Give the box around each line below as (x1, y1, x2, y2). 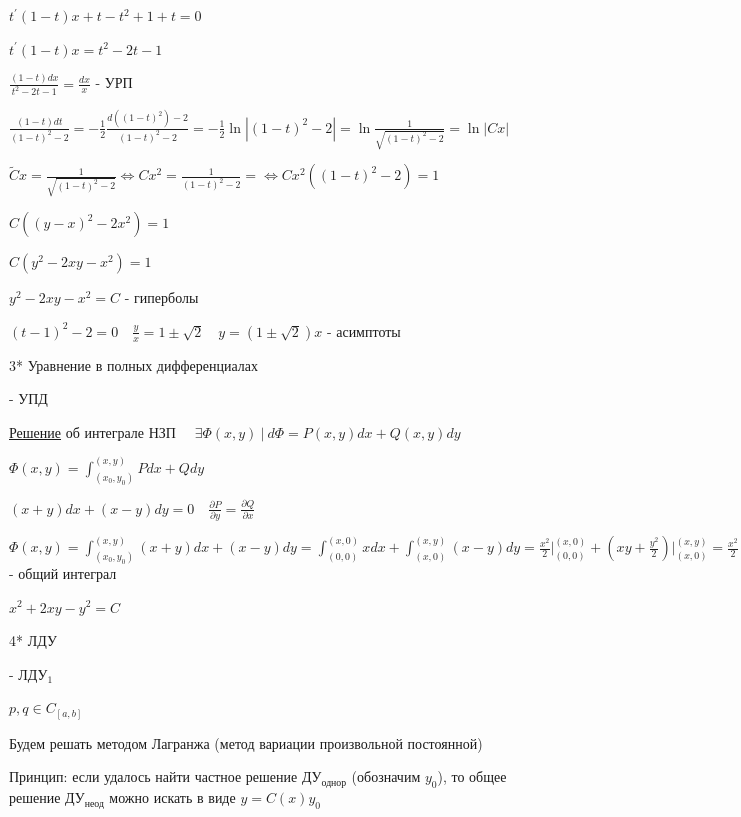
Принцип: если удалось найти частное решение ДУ (9, 766, 322, 787)
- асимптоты (326, 320, 401, 341)
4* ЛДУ (9, 630, 57, 651)
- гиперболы (124, 287, 199, 308)
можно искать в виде (109, 787, 236, 808)
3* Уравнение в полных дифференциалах (9, 354, 258, 375)
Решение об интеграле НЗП (9, 421, 176, 442)
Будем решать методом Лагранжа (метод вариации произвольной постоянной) (9, 732, 483, 753)
